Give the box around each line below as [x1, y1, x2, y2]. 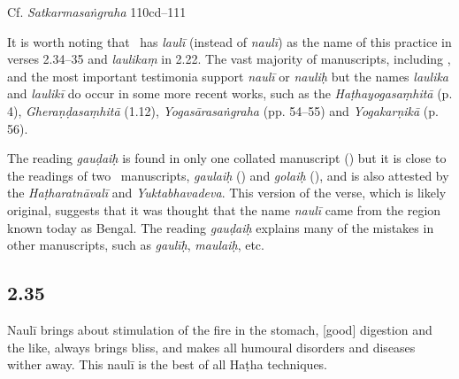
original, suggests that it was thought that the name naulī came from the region [7, 200, 441, 219]
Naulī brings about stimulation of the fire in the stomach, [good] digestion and [7, 320, 432, 338]
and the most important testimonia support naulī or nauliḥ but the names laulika [7, 66, 449, 85]
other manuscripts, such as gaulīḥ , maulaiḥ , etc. [7, 236, 264, 254]
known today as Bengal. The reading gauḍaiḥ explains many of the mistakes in [7, 218, 434, 236]
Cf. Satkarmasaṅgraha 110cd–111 [7, 3, 187, 20]
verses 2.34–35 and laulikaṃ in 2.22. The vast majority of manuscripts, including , [7, 50, 451, 68]
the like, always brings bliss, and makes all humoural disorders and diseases [7, 337, 416, 356]
